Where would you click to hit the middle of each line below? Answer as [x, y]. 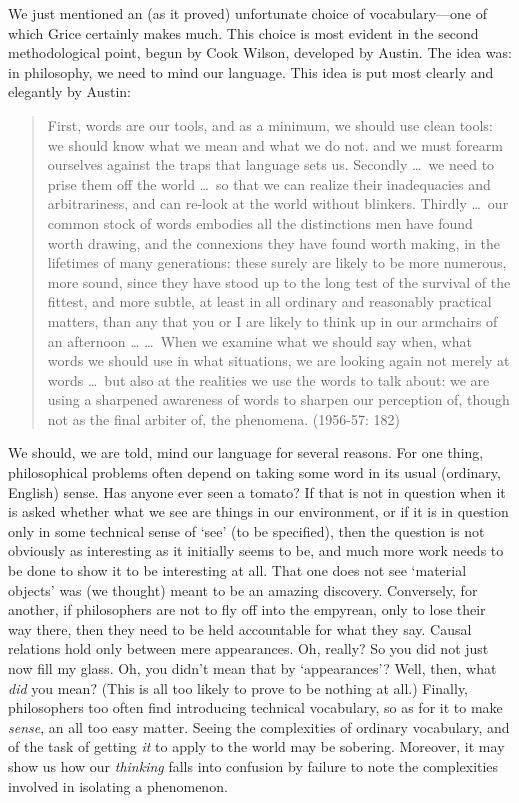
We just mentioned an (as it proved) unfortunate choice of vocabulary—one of [248, 13]
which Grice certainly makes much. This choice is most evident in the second [243, 32]
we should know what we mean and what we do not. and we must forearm [275, 144]
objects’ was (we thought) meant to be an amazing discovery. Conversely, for [243, 589]
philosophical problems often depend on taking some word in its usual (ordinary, [254, 472]
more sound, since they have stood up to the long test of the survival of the [279, 281]
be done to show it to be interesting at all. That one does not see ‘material [237, 570]
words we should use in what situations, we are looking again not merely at [278, 360]
